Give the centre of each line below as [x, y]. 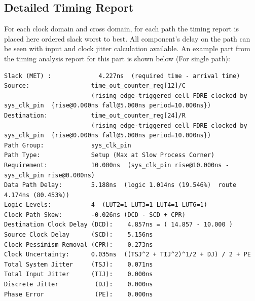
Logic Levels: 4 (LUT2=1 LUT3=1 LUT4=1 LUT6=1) [106, 205]
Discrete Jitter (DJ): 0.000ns [79, 285]
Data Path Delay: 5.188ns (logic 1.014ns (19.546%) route [120, 185]
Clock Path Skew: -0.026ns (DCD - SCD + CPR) [95, 215]
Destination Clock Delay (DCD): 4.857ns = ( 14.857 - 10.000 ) [119, 225]
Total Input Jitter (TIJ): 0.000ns [79, 274]
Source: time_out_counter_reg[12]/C [95, 86]
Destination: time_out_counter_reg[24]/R [95, 115]
